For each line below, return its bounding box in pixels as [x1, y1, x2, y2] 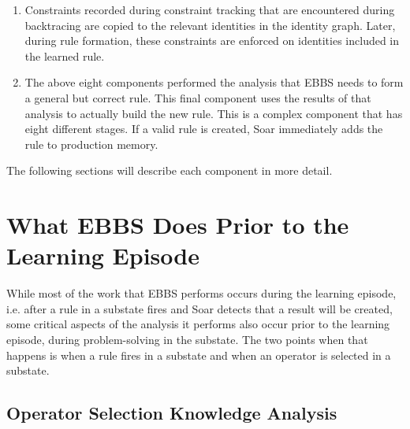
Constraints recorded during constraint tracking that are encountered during [24, 2, 395, 17]
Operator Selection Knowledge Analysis [6, 401, 337, 425]
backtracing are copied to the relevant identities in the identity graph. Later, [24, 17, 396, 33]
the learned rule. [24, 47, 105, 64]
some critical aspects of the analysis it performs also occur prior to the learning [6, 316, 390, 332]
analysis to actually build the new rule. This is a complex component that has [24, 105, 403, 121]
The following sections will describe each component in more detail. [6, 162, 333, 179]
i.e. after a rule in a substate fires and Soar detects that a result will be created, [6, 300, 393, 316]
